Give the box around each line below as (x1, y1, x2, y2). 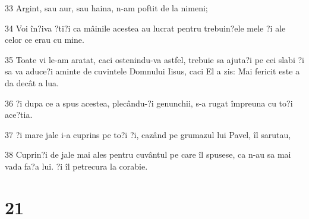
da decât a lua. (5, 76, 59, 89)
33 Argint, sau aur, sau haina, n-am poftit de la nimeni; (5, 2, 208, 14)
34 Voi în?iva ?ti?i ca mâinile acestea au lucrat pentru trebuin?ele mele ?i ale (5, 21, 286, 34)
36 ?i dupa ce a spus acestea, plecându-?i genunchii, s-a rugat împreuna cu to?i (5, 96, 293, 109)
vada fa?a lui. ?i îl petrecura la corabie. (5, 159, 148, 172)
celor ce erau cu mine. (5, 33, 84, 46)
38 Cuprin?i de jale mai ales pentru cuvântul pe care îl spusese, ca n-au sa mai (5, 148, 291, 161)
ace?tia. (5, 108, 33, 121)
